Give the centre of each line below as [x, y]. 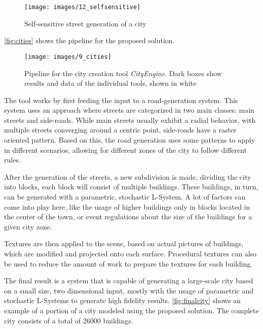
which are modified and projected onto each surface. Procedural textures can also [130, 253]
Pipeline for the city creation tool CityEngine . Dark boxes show [123, 73]
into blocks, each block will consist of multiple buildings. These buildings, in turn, [131, 187]
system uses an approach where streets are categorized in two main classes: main [129, 110]
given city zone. [28, 226]
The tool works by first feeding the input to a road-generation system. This [121, 100]
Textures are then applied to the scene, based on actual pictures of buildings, [124, 243]
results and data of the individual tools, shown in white [110, 83]
